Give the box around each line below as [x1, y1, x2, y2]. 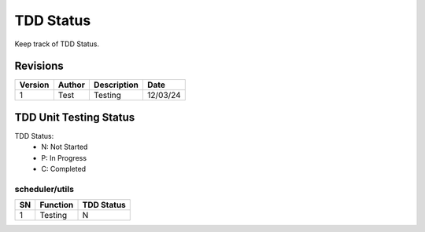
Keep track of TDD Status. [14, 39, 100, 49]
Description [93, 79, 139, 90]
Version [19, 79, 50, 90]
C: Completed [41, 165, 87, 174]
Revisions [14, 60, 65, 73]
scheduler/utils [14, 183, 75, 194]
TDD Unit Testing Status [14, 111, 135, 124]
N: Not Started [41, 142, 88, 152]
